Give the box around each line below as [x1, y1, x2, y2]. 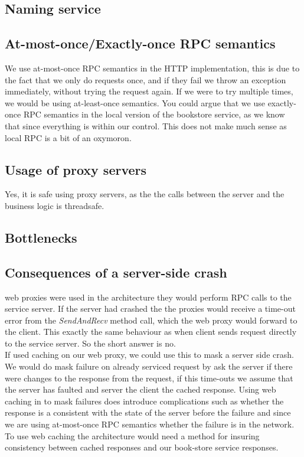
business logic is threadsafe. [5, 199, 104, 211]
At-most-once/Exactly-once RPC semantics [5, 34, 276, 53]
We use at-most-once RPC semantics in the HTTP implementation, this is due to [5, 61, 300, 74]
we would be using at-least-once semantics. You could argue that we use [5, 96, 265, 109]
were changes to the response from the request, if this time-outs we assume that [5, 371, 293, 384]
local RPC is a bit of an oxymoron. [5, 131, 132, 143]
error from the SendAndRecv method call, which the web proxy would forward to [5, 314, 298, 326]
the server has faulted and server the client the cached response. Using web [5, 383, 276, 396]
